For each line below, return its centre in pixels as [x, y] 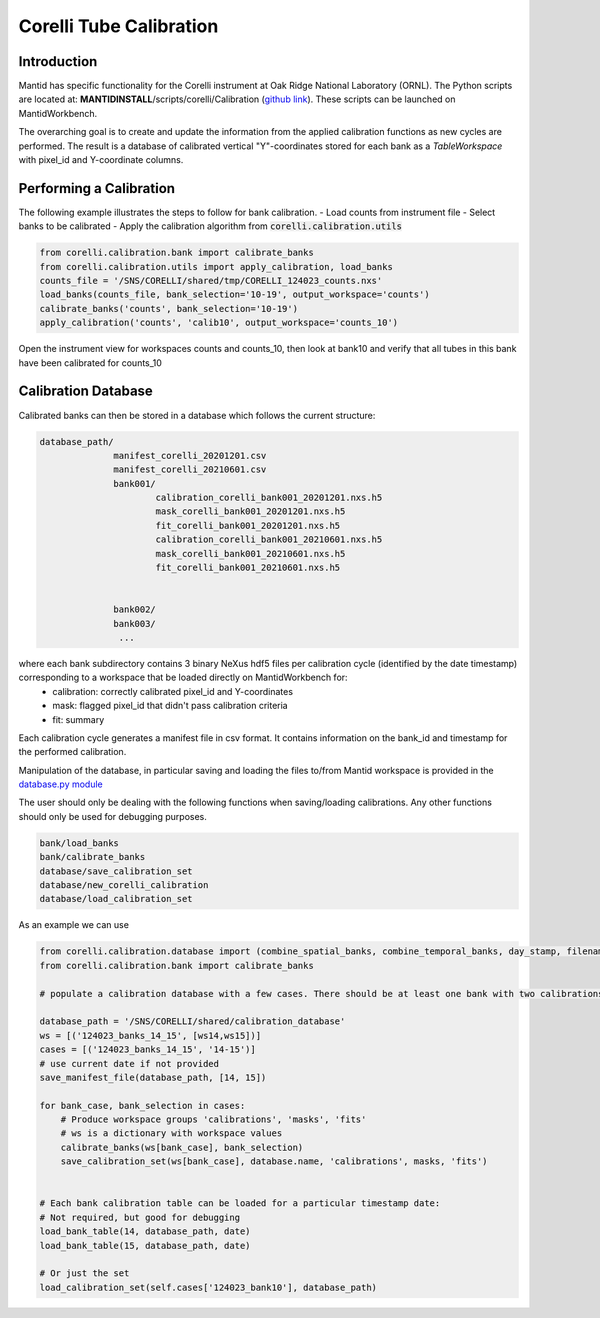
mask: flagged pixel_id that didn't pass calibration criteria [170, 706]
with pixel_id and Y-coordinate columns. [101, 160]
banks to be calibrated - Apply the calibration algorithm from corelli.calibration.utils [210, 226]
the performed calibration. [72, 752]
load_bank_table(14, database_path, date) [145, 1231]
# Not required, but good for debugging [139, 1217]
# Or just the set [84, 1273]
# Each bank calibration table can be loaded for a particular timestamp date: [240, 1203]
